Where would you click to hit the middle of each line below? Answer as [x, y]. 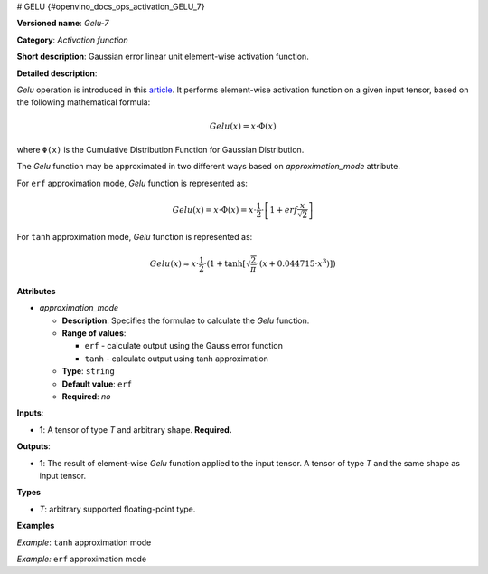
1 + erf [284, 210]
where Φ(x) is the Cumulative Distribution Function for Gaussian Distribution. [160, 149]
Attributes [36, 291]
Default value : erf [97, 384]
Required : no [86, 396]
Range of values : [94, 333]
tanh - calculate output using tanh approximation [176, 359]
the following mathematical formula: [84, 102]
